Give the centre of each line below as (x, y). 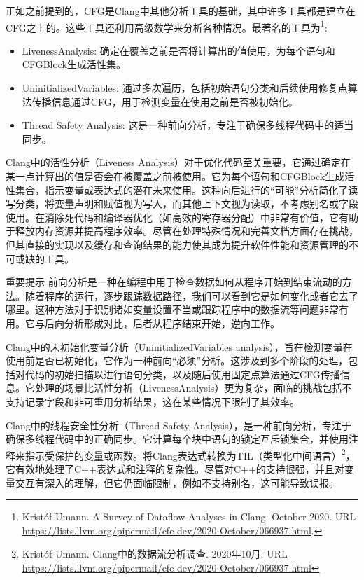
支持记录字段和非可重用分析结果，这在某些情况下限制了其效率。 (153, 401)
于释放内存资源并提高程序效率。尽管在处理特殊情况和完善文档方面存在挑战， (182, 231)
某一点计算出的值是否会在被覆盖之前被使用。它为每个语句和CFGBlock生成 (175, 176)
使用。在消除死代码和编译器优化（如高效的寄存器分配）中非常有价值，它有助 (182, 217)
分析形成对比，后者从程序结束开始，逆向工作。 (172, 323)
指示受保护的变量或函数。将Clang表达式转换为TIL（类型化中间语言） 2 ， (190, 454)
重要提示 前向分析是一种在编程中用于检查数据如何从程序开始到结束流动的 (174, 282)
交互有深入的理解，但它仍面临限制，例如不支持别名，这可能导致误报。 (177, 482)
